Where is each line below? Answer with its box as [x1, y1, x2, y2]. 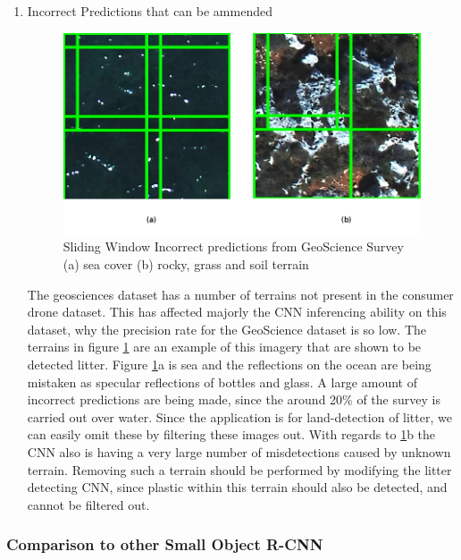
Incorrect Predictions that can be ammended [27, 2, 272, 20]
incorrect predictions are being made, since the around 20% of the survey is [27, 390, 440, 409]
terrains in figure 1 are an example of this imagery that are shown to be [27, 337, 422, 356]
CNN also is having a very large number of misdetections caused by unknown [27, 443, 451, 461]
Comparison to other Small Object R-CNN [6, 533, 323, 556]
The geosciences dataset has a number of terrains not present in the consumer [27, 284, 454, 303]
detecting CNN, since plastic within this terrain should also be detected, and [27, 478, 448, 496]
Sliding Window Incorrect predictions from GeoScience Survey [63, 237, 404, 256]
